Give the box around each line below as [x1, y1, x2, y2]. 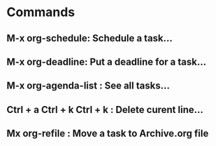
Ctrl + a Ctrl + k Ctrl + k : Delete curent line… [6, 103, 204, 116]
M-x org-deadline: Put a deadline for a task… [6, 55, 207, 67]
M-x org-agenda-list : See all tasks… [6, 80, 171, 92]
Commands [6, 4, 75, 20]
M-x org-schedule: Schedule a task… [6, 32, 173, 44]
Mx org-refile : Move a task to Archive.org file [6, 128, 209, 140]
